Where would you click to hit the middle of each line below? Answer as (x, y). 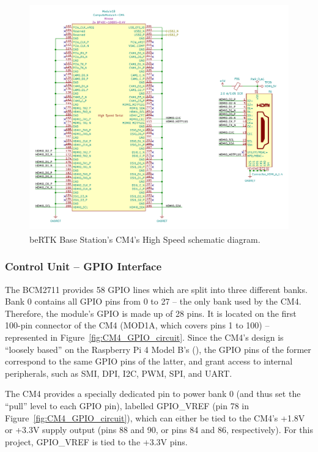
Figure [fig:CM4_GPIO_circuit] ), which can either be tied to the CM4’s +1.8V (155, 417)
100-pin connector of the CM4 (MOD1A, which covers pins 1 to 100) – (137, 325)
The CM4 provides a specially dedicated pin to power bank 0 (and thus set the (153, 394)
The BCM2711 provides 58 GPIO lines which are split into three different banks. (156, 289)
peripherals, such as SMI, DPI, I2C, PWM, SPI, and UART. (119, 373)
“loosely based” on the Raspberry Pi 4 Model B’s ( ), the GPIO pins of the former (158, 349)
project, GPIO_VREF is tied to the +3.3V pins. (96, 441)
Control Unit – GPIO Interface (83, 266)
